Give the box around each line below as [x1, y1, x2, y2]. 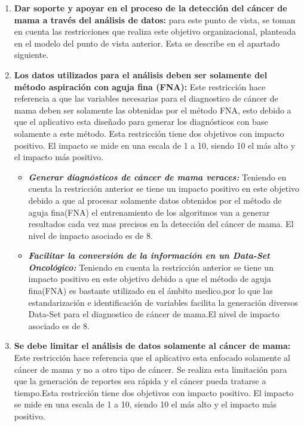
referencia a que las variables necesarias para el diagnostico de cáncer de [14, 92, 278, 105]
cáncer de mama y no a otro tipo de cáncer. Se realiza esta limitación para [14, 363, 287, 375]
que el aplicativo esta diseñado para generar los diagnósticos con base [14, 115, 268, 128]
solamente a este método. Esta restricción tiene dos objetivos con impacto [14, 127, 284, 139]
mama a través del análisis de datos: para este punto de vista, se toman [14, 13, 296, 26]
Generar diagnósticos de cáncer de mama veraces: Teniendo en [28, 170, 287, 183]
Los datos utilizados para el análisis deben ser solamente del [14, 68, 268, 81]
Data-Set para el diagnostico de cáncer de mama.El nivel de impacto [28, 308, 280, 320]
